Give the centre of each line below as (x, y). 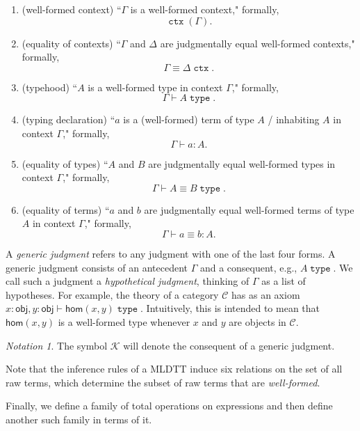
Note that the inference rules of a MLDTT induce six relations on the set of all (174, 369)
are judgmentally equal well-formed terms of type (249, 209)
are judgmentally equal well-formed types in (242, 163)
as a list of (284, 281)
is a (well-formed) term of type (189, 119)
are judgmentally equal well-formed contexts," (257, 43)
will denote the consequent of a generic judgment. (229, 345)
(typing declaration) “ (68, 119)
